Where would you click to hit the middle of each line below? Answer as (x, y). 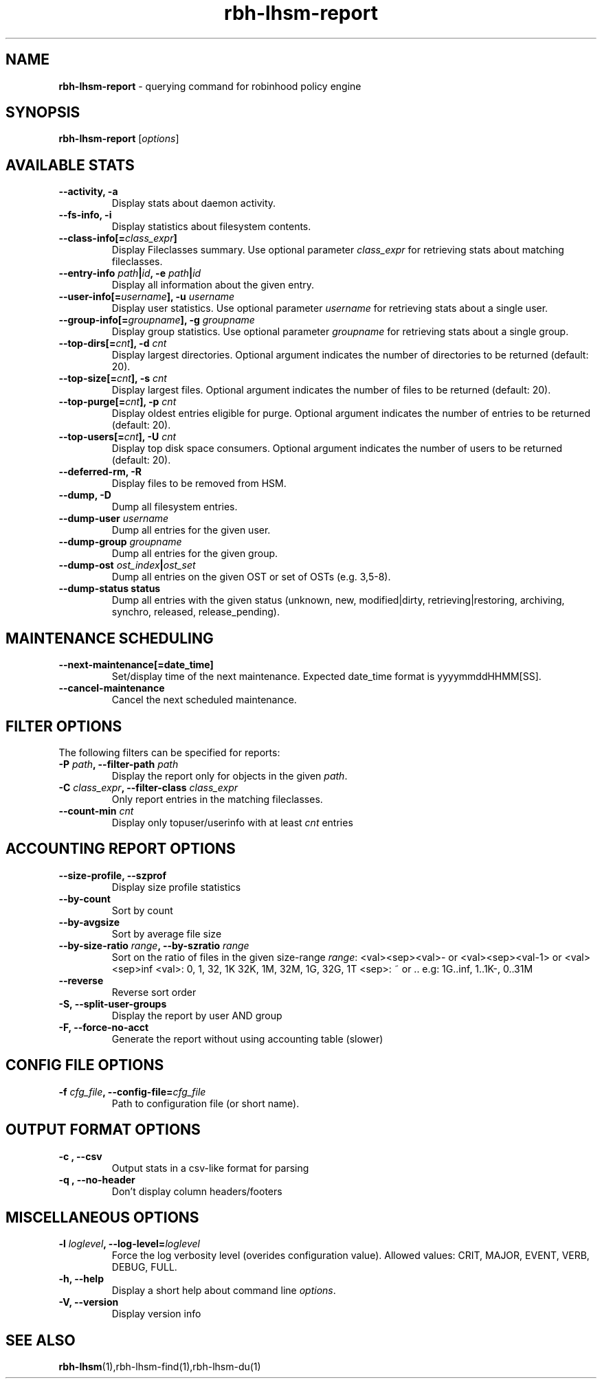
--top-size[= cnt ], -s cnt (113, 378)
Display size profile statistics (176, 887)
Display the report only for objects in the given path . (230, 775)
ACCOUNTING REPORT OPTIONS (121, 849)
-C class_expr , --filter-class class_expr (148, 787)
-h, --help (81, 1279)
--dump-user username (114, 519)
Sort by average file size (167, 933)
